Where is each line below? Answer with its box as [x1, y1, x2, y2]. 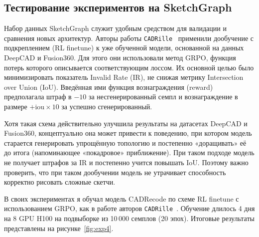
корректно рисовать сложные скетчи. [4, 177, 116, 187]
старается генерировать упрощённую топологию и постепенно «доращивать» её [4, 137, 247, 148]
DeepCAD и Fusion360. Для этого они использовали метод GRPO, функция [4, 52, 236, 63]
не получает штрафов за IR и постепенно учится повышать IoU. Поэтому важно [4, 157, 249, 167]
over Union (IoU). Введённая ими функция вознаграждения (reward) [4, 81, 213, 92]
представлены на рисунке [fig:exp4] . [4, 223, 114, 233]
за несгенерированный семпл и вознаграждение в [88, 91, 238, 102]
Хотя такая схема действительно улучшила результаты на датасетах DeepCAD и [4, 118, 248, 128]
